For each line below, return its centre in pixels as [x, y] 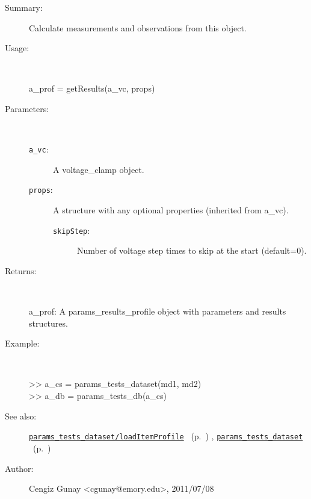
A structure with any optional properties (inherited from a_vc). [171, 210]
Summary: [24, 7]
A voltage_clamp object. [99, 169]
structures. [48, 323]
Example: [22, 343]
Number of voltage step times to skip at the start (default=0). [192, 250]
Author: [19, 468]
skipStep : [72, 230]
